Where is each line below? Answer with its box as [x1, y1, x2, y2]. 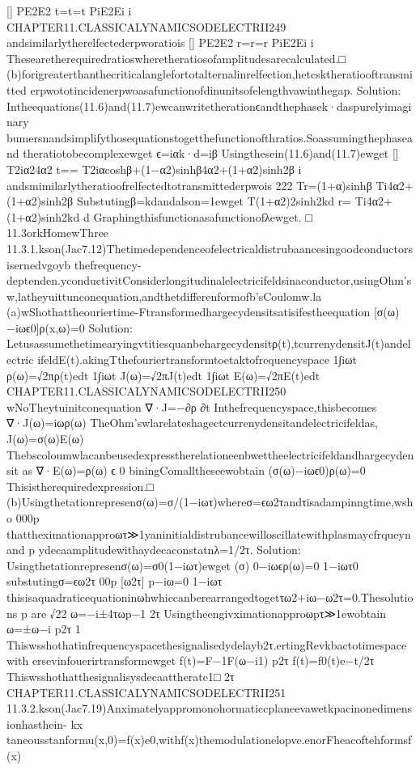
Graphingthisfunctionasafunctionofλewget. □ [93, 208, 312, 225]
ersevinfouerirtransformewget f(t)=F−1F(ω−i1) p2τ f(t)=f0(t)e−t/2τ [32, 652, 375, 669]
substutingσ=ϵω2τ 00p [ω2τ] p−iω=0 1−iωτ [6, 573, 223, 590]
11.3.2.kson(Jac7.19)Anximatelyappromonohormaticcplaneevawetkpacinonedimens [6, 700, 412, 717]
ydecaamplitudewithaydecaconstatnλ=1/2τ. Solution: [38, 541, 301, 558]
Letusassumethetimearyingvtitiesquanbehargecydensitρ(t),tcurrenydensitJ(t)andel [6, 335, 411, 352]
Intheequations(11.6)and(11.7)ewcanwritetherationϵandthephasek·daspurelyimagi [6, 97, 412, 114]
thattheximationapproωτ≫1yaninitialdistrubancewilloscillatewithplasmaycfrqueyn [6, 525, 411, 542]
